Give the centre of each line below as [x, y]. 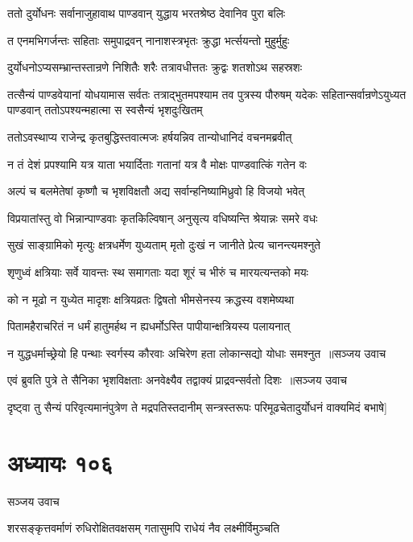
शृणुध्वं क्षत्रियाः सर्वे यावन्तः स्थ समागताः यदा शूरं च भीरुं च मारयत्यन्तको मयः [158, 271]
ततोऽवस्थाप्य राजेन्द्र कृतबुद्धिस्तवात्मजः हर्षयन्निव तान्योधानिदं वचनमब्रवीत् [150, 136]
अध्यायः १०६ [60, 462]
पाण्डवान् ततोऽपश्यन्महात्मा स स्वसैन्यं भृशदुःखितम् [105, 110]
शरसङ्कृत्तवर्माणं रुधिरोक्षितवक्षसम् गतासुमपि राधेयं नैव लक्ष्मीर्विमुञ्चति [144, 528]
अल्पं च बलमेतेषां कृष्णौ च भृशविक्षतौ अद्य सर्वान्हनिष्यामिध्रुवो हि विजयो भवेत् [156, 191]
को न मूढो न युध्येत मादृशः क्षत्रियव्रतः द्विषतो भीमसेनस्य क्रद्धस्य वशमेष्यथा [151, 299]
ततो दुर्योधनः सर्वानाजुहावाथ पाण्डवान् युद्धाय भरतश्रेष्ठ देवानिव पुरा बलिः [147, 13]
